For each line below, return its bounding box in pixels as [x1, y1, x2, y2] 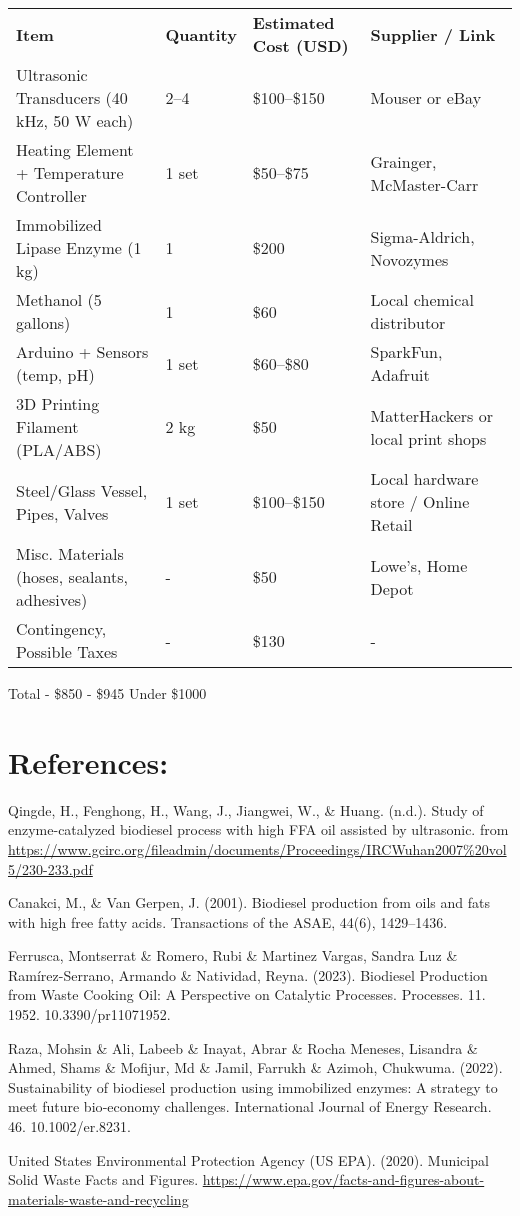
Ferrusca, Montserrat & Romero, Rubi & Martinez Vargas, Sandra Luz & [8, 945, 458, 966]
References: [8, 741, 169, 782]
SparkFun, [370, 340, 443, 363]
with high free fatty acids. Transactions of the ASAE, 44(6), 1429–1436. [8, 911, 448, 932]
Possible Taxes [16, 640, 118, 663]
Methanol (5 [16, 288, 102, 311]
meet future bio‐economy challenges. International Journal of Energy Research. [8, 1096, 492, 1117]
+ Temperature [16, 161, 124, 184]
